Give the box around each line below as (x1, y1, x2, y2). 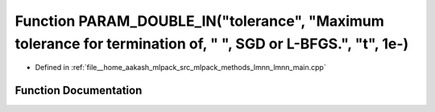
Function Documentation (14, 84, 143, 97)
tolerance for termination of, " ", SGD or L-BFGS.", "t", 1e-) (14, 35, 409, 52)
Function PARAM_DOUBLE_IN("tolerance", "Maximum (14, 12, 384, 30)
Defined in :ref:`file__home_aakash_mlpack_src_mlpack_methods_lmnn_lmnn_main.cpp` (35, 63, 326, 73)
